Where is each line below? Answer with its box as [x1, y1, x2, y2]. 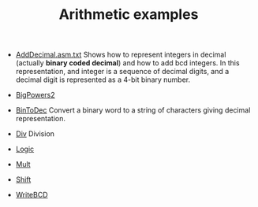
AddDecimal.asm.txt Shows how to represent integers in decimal [15, 50, 226, 60]
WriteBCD [15, 190, 49, 200]
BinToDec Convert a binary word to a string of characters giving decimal [15, 105, 251, 115]
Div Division [15, 129, 55, 139]
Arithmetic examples [58, 6, 199, 24]
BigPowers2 [15, 91, 55, 100]
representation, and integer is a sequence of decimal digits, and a [15, 67, 230, 76]
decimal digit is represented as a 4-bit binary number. [15, 75, 191, 84]
